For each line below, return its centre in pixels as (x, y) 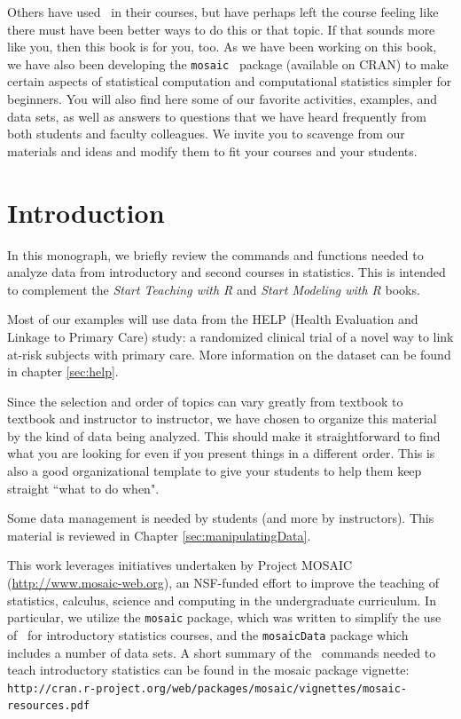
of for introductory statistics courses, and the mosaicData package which (208, 634)
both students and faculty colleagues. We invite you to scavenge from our (206, 134)
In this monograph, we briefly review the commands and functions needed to (215, 254)
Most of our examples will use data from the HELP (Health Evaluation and (213, 319)
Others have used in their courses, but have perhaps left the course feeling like (223, 12)
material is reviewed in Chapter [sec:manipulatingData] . (159, 535)
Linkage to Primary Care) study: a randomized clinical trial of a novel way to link (230, 336)
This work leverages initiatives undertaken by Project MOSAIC (180, 565)
